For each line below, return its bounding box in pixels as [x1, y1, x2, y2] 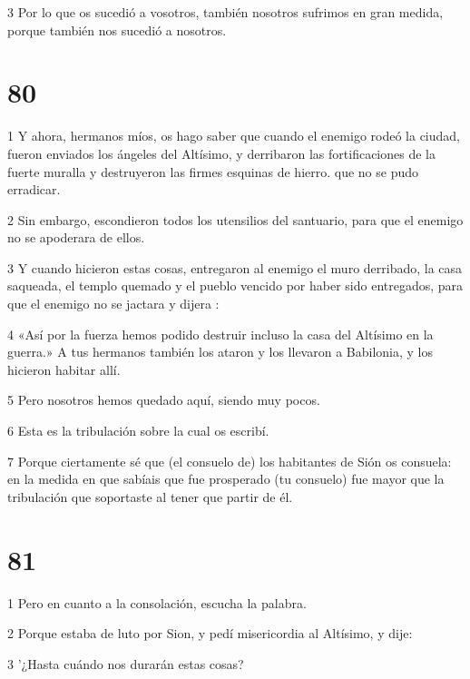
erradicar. [7, 180, 61, 199]
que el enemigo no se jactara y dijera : [7, 294, 220, 313]
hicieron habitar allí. [7, 359, 121, 379]
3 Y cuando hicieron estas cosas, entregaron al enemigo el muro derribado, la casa [7, 258, 463, 277]
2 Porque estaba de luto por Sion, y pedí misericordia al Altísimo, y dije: [7, 624, 413, 643]
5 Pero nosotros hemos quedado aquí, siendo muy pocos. [7, 390, 320, 409]
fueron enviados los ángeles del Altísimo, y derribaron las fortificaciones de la [7, 143, 436, 162]
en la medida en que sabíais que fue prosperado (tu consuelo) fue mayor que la [7, 469, 445, 488]
